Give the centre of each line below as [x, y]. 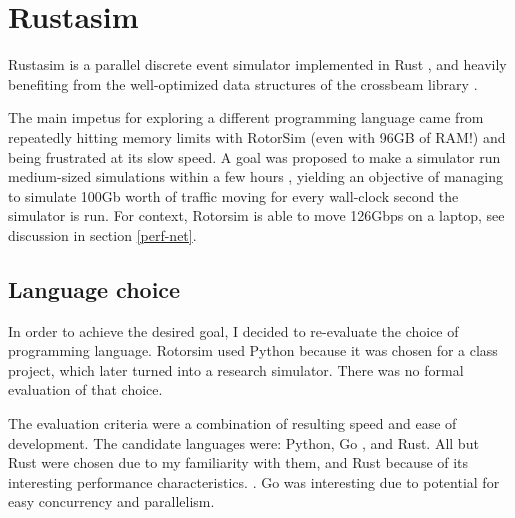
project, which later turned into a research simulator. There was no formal [236, 369]
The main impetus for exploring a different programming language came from [246, 117]
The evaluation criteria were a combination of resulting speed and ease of [232, 423]
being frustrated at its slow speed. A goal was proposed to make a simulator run [254, 156]
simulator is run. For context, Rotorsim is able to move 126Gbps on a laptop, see [256, 215]
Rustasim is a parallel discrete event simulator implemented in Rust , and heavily [257, 64]
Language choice [94, 288]
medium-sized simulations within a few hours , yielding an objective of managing [256, 176]
